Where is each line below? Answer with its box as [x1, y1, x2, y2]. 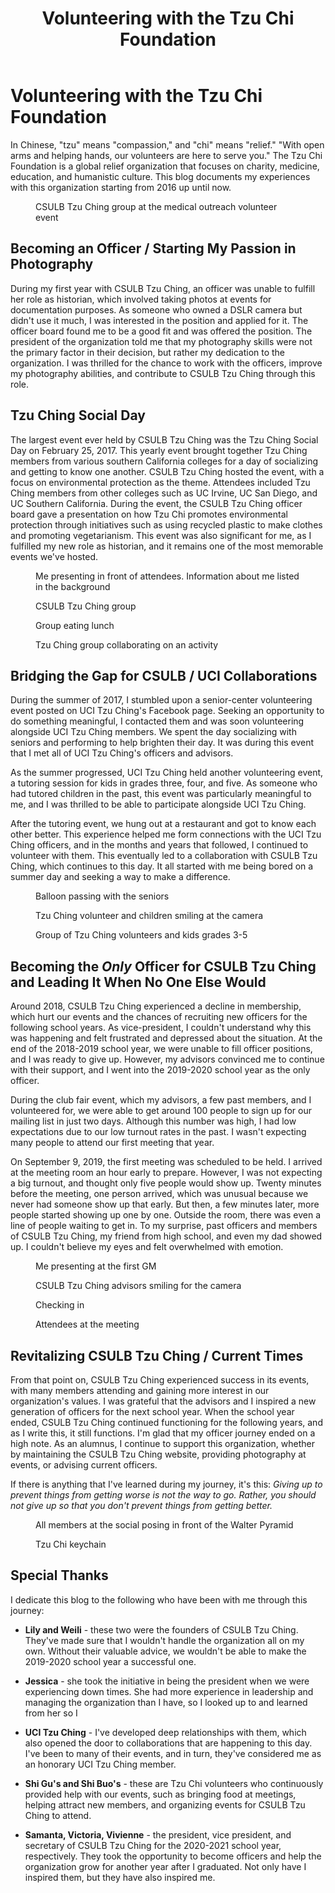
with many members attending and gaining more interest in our [10, 1385, 270, 1396]
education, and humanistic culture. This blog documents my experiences [10, 170, 311, 182]
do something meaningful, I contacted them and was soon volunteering [10, 715, 305, 727]
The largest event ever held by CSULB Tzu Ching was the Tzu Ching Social [10, 433, 319, 446]
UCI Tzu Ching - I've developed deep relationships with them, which [24, 1726, 307, 1738]
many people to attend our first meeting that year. [10, 1137, 215, 1149]
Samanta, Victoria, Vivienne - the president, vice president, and [24, 1828, 292, 1841]
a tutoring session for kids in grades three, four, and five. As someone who [10, 777, 318, 789]
